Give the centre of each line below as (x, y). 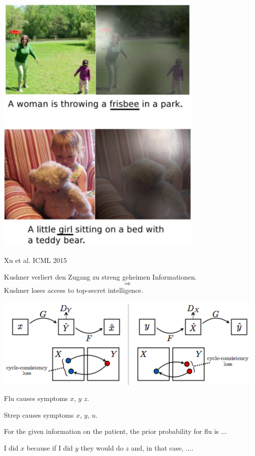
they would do (102, 448)
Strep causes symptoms (39, 414)
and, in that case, (157, 448)
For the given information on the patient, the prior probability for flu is (112, 431)
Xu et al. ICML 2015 (36, 260)
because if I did (50, 448)
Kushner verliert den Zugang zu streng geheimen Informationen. (101, 276)
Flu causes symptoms (36, 398)
